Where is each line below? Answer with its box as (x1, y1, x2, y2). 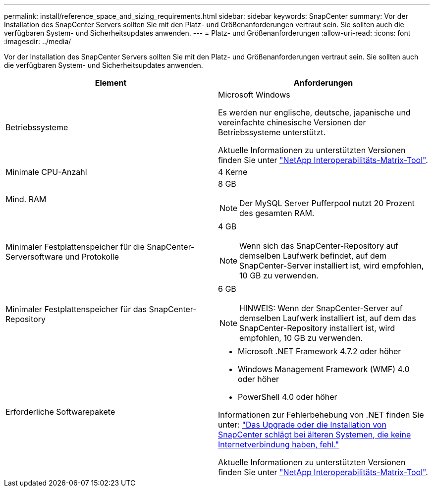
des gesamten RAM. (239, 208, 315, 218)
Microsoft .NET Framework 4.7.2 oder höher (238, 346, 401, 356)
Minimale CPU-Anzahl (5, 167, 87, 177)
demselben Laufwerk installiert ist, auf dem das (239, 313, 416, 323)
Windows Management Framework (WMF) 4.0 (238, 364, 410, 374)
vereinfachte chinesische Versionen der (218, 117, 366, 127)
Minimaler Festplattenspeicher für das (5, 304, 147, 314)
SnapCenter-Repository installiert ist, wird (239, 323, 395, 333)
